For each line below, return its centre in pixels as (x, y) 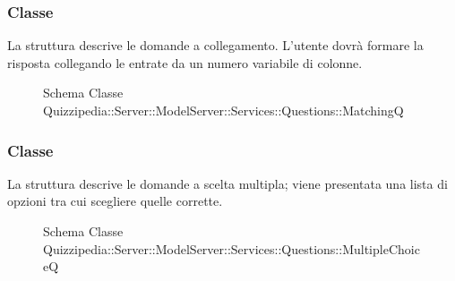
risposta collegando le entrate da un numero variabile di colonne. (185, 62)
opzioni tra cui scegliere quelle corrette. (115, 201)
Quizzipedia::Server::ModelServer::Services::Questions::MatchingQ (223, 110)
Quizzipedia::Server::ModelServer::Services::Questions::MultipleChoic (232, 248)
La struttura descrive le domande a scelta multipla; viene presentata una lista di (227, 183)
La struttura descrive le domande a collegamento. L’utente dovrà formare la (215, 45)
